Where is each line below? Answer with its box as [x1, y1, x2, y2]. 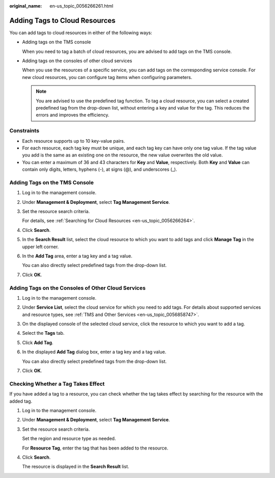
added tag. [9, 398, 33, 404]
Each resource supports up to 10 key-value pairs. [22, 138, 125, 144]
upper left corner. [22, 244, 59, 250]
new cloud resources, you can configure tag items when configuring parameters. [22, 74, 193, 80]
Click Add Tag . [22, 339, 53, 346]
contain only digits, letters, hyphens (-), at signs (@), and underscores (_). [22, 166, 178, 173]
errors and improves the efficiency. [36, 112, 109, 118]
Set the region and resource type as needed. [22, 436, 116, 442]
